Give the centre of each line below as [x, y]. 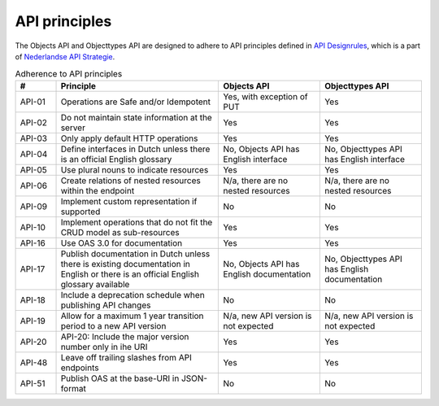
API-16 [33, 242]
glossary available [95, 284]
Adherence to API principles [69, 73]
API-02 [34, 122]
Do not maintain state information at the [137, 117]
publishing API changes [106, 305]
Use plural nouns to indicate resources [135, 169]
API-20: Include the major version [125, 336]
